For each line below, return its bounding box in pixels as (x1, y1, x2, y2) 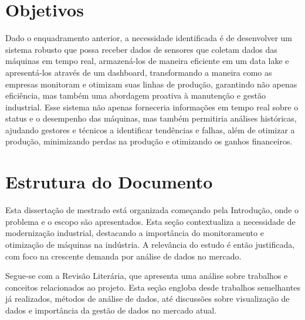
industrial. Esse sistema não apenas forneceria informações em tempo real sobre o (5, 100, 299, 113)
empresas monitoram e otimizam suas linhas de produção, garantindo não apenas (5, 78, 297, 90)
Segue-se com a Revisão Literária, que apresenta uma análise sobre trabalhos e (5, 270, 288, 282)
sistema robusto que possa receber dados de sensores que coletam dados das (5, 43, 277, 55)
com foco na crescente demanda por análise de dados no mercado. (5, 250, 242, 262)
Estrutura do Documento (5, 170, 213, 194)
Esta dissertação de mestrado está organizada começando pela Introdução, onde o (5, 204, 299, 216)
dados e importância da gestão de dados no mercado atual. (5, 304, 217, 316)
